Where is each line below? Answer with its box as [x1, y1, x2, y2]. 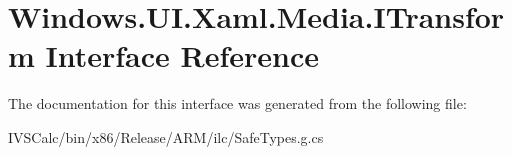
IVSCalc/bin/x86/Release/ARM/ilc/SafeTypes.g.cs [8, 126, 324, 147]
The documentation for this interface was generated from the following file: [8, 93, 467, 114]
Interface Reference [45, 35, 320, 76]
